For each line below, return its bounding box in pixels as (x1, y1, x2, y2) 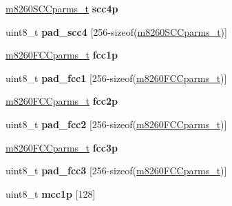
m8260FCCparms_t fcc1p (6, 48, 118, 62)
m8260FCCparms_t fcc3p (6, 140, 118, 154)
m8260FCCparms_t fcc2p (6, 94, 118, 108)
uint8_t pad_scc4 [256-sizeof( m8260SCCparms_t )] (6, 24, 227, 39)
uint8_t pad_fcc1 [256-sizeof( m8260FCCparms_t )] (6, 70, 227, 85)
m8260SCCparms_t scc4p (6, 1, 118, 15)
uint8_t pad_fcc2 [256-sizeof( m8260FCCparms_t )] (6, 116, 227, 131)
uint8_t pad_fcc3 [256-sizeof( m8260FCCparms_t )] (6, 163, 227, 178)
